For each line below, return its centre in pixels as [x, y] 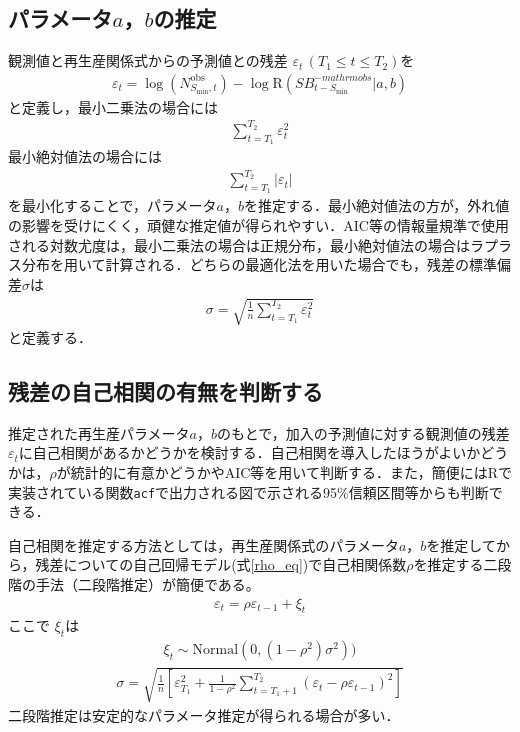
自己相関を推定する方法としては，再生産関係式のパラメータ [203, 544]
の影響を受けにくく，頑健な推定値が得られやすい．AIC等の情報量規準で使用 [258, 225]
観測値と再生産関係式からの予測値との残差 [148, 60]
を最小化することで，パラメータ [112, 205]
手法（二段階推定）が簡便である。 [147, 584]
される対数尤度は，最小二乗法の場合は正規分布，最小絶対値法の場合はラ [246, 244]
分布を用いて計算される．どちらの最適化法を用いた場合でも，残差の [245, 264]
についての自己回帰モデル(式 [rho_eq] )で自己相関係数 [235, 564]
